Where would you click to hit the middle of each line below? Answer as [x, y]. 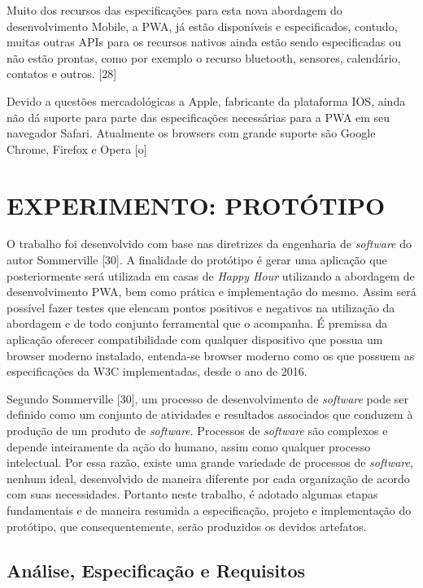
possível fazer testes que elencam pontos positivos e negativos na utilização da [201, 307]
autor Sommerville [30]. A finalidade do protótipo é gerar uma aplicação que [197, 260]
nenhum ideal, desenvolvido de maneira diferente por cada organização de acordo [208, 478]
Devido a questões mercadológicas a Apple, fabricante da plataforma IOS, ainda [206, 100]
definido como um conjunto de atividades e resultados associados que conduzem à [210, 414]
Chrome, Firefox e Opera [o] [77, 148]
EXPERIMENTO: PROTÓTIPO [196, 205]
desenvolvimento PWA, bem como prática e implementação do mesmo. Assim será [211, 292]
